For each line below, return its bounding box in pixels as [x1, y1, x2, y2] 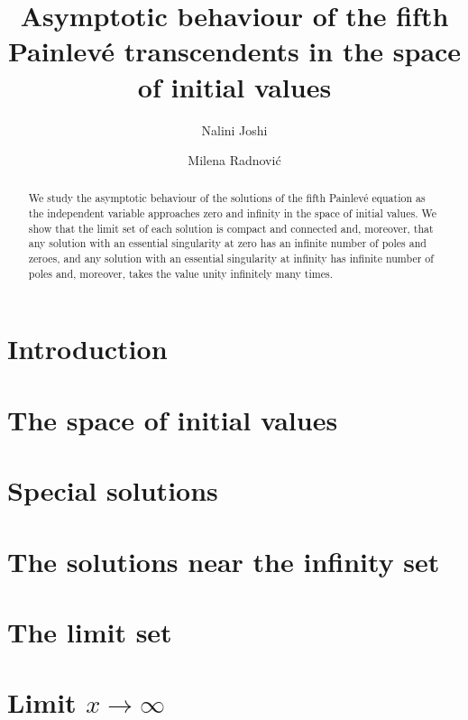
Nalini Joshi [201, 120, 268, 139]
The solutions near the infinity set [7, 542, 440, 579]
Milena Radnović [188, 151, 281, 170]
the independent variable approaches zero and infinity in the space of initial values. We [28, 206, 436, 221]
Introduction [7, 330, 168, 367]
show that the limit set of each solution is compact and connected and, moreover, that [28, 220, 434, 235]
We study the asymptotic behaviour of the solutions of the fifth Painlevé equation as [28, 190, 426, 206]
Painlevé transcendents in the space [7, 32, 462, 69]
